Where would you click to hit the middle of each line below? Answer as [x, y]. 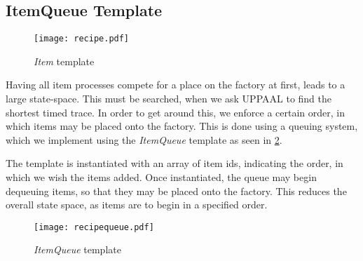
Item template [64, 61]
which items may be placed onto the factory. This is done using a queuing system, [182, 126]
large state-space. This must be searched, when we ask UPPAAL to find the [169, 99]
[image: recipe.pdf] [82, 39]
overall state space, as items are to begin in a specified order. [137, 205]
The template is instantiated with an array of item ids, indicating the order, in [174, 163]
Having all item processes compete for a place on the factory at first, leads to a [176, 85]
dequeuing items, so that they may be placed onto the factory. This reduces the [176, 190]
